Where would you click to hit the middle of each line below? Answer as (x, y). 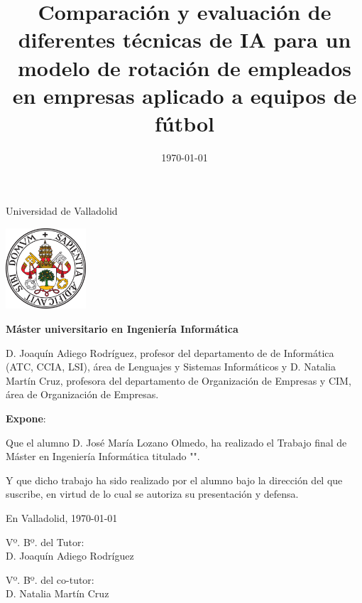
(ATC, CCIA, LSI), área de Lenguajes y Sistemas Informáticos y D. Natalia (171, 367)
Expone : (26, 418)
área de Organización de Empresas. (82, 394)
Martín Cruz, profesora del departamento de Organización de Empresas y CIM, (179, 380)
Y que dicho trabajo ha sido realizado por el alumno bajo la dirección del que (174, 480)
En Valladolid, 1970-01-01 (62, 517)
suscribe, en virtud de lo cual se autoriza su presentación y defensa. (152, 494)
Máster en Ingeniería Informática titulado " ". (103, 456)
